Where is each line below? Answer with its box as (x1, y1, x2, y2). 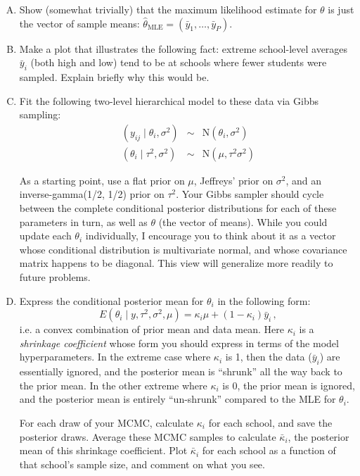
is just (328, 2, 354, 16)
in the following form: (217, 293, 311, 308)
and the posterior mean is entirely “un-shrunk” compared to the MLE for (19, 392, 336, 406)
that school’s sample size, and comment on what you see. (19, 456, 265, 471)
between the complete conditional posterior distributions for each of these (19, 201, 337, 215)
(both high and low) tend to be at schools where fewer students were (30, 55, 327, 70)
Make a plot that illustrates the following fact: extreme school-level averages (19, 41, 348, 56)
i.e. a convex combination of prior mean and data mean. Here (19, 322, 284, 337)
